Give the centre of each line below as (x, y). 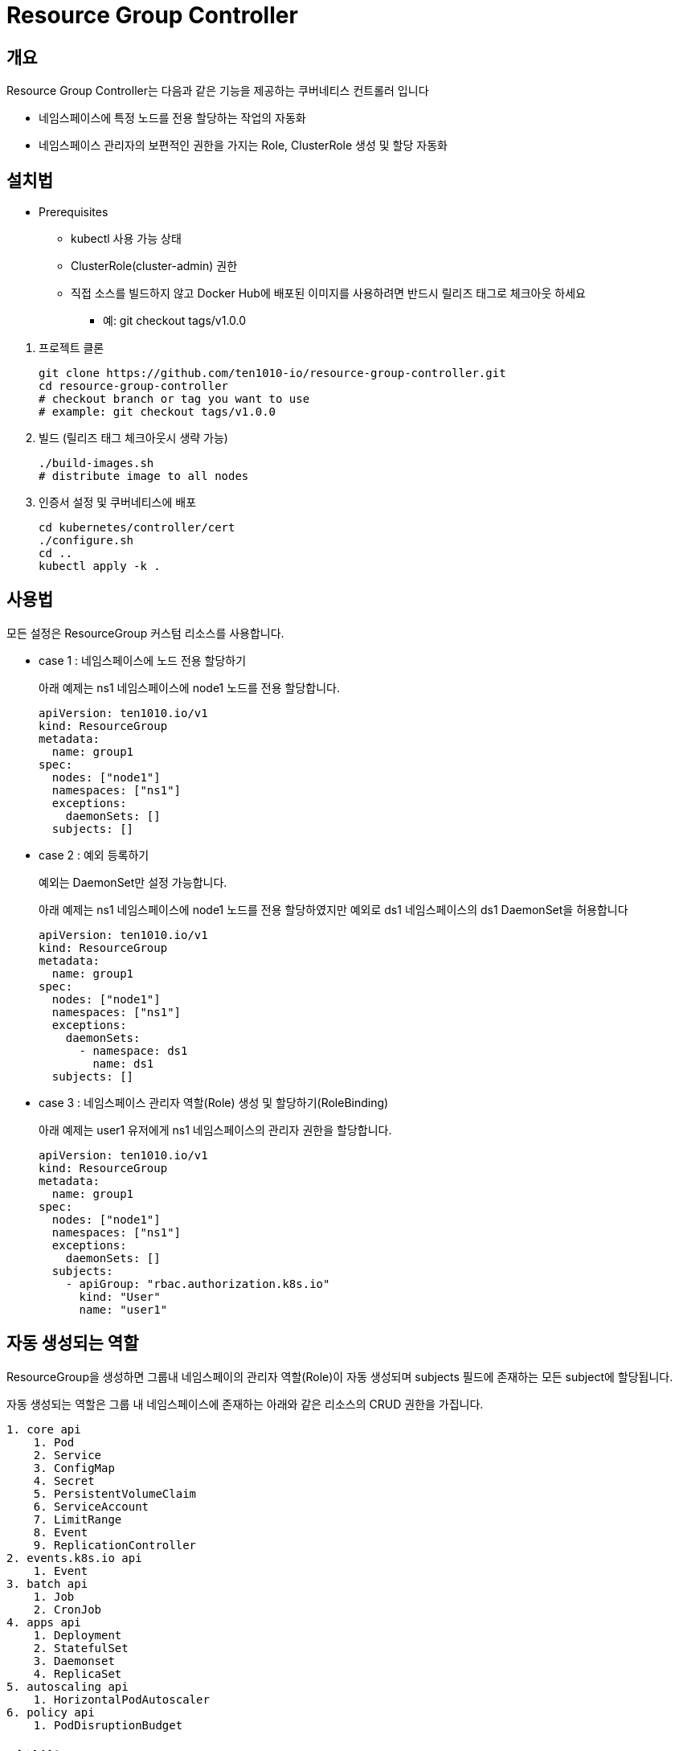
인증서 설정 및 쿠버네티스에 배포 (118, 502)
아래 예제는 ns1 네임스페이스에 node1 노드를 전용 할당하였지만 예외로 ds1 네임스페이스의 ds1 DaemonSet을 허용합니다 (333, 909)
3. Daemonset (74, 1661)
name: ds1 (123, 1063)
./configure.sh (86, 541)
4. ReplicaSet (78, 1673)
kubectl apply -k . (100, 566)
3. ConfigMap (74, 1468)
